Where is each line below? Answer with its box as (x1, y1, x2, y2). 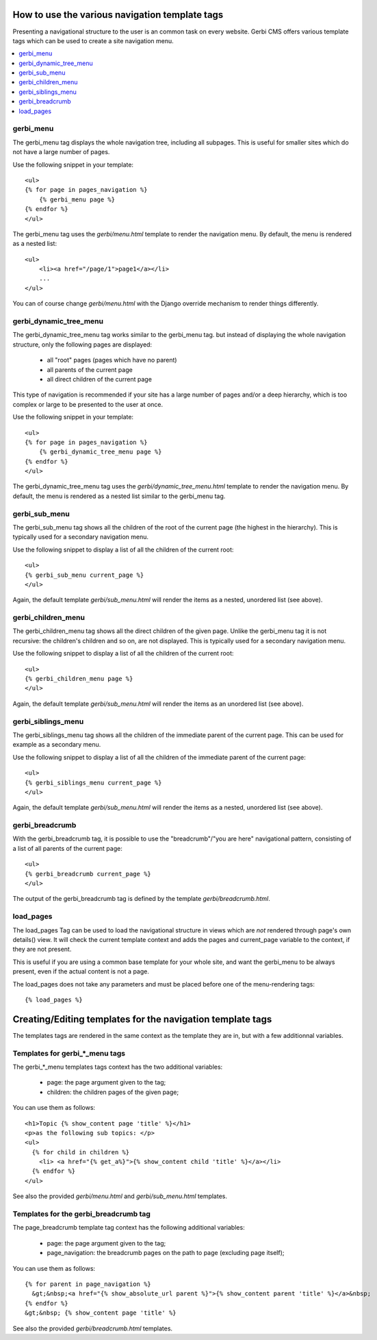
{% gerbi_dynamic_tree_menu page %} (38, 448, 162, 456)
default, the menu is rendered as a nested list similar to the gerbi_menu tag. (12, 492, 226, 500)
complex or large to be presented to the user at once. (12, 400, 164, 408)
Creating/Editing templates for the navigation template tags (12, 1013, 272, 1025)
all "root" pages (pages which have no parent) (47, 356, 177, 364)
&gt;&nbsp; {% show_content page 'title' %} (25, 1309, 177, 1317)
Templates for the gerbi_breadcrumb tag (12, 1209, 151, 1219)
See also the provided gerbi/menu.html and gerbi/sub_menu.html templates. (12, 1192, 228, 1200)
